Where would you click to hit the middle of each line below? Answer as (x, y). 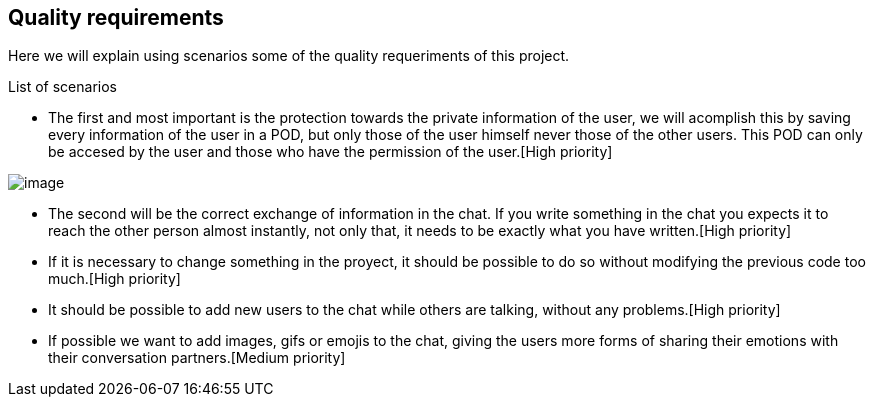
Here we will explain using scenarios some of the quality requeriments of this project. (289, 56)
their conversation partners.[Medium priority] (197, 358)
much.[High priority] (114, 279)
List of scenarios (62, 87)
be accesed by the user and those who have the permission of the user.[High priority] (330, 152)
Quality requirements (116, 17)
